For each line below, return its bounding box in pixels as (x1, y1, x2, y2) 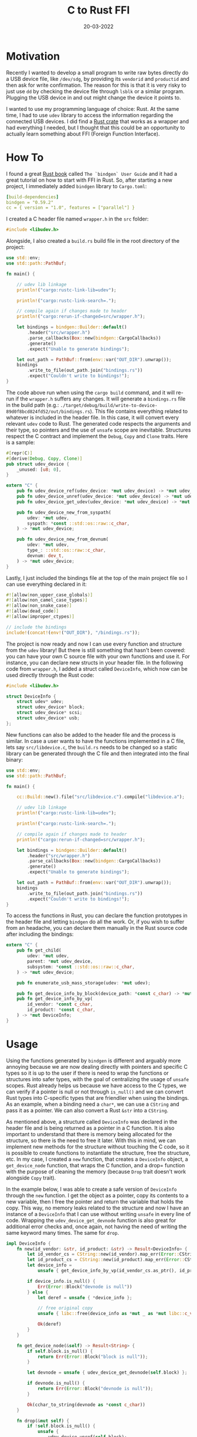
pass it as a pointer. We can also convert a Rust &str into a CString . (6, 1106, 169, 1114)
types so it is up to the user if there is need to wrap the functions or (6, 1069, 169, 1076)
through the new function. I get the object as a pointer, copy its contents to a (6, 1191, 189, 1199)
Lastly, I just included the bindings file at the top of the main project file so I (6, 574, 188, 581)
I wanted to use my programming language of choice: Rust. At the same (6, 105, 179, 112)
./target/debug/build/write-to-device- (60, 402, 158, 408)
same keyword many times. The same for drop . (6, 1229, 119, 1236)
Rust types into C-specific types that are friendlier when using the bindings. (6, 1094, 189, 1101)
